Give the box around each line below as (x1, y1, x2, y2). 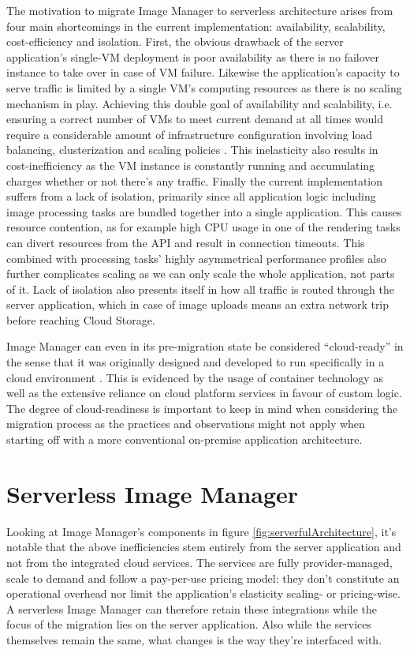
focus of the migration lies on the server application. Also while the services (6, 616, 371, 632)
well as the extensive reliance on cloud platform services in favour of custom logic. (6, 385, 402, 401)
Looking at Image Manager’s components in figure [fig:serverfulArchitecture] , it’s (6, 523, 397, 539)
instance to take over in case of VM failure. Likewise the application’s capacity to (6, 64, 400, 81)
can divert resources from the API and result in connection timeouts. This (6, 234, 365, 250)
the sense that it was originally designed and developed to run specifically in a (6, 354, 385, 370)
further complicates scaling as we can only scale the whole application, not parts (6, 265, 395, 282)
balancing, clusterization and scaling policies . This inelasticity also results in (6, 141, 378, 158)
